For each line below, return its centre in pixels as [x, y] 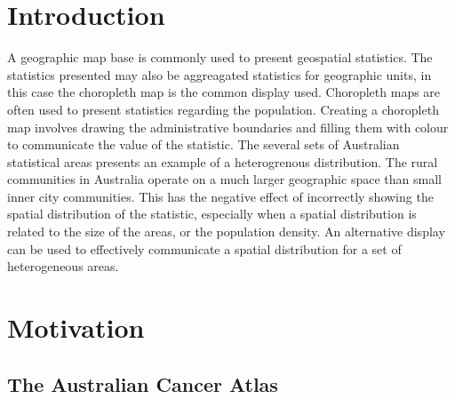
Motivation [76, 327]
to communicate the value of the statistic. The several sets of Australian [204, 144]
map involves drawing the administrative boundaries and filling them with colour [228, 127]
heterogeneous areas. [63, 266]
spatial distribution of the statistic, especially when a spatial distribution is [212, 214]
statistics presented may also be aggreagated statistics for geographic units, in [220, 74]
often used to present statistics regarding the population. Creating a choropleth [223, 109]
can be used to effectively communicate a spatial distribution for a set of [204, 248]
